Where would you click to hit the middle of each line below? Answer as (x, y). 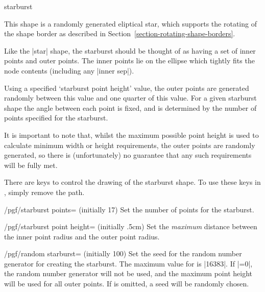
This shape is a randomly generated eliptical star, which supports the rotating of (130, 23)
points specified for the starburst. (56, 118)
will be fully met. (31, 165)
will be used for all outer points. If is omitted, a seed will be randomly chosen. (127, 284)
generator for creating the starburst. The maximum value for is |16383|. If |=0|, (128, 263)
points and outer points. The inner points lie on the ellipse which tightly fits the (129, 60)
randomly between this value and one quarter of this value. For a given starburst (130, 98)
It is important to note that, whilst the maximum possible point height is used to (131, 135)
